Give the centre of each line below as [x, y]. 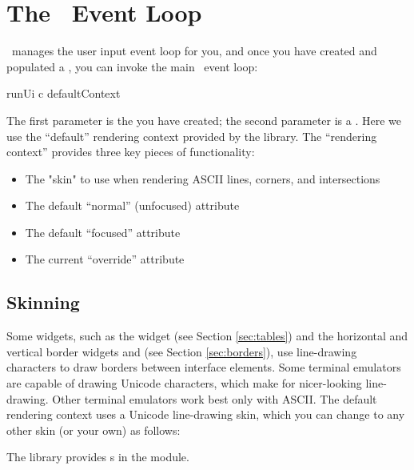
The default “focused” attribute [103, 232]
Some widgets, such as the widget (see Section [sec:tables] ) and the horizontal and [207, 336]
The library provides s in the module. [98, 457]
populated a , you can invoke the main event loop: [132, 66]
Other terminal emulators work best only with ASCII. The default [215, 398]
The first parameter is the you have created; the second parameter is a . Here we [204, 120]
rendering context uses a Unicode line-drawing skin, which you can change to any [206, 414]
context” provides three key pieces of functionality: [131, 152]
